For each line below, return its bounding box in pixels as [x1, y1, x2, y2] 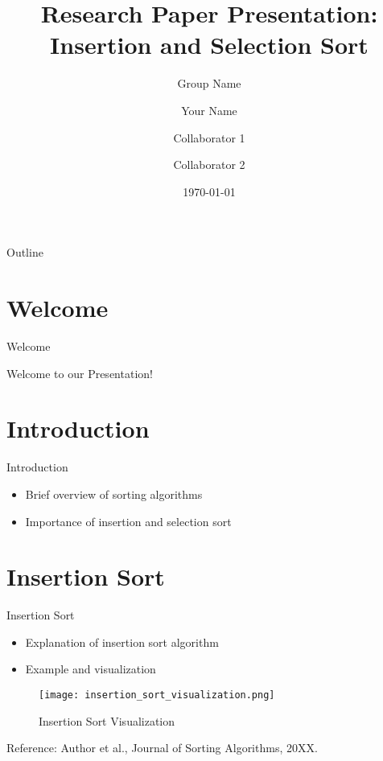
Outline [6, 244, 43, 261]
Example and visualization [25, 660, 156, 677]
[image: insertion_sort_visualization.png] [39, 689, 275, 701]
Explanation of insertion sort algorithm [25, 633, 219, 650]
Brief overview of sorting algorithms [25, 485, 203, 502]
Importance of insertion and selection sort [25, 512, 232, 529]
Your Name [181, 101, 237, 118]
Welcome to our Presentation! [6, 364, 153, 381]
